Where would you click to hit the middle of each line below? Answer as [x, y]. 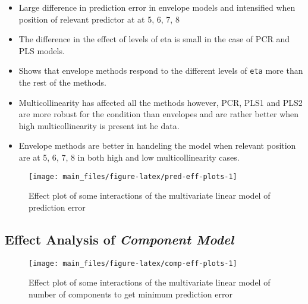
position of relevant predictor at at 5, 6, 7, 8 [99, 19]
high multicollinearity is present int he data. [99, 125]
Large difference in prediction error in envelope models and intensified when [157, 7]
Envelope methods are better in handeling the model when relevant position [157, 145]
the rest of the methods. [62, 82]
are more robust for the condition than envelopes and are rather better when [159, 114]
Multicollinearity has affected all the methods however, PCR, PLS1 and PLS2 [161, 102]
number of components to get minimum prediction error [131, 294]
